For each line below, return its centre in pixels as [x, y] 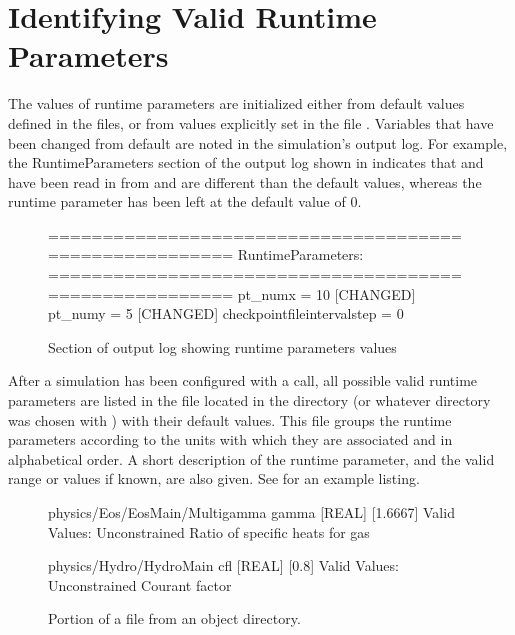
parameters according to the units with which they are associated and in [230, 439]
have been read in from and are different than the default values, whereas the [245, 181]
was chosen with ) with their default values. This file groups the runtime [230, 419]
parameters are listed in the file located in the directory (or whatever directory [249, 400]
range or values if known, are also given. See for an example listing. [214, 478]
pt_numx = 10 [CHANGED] [326, 293]
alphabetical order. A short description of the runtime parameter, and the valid [251, 458]
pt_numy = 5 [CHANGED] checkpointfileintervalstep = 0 [226, 313]
